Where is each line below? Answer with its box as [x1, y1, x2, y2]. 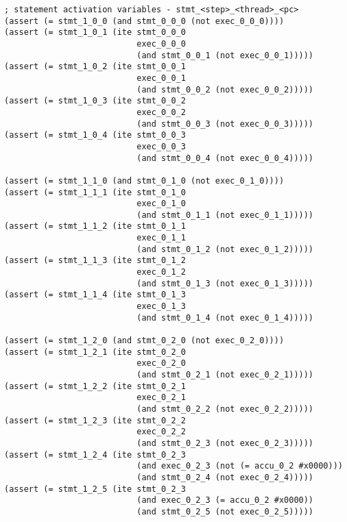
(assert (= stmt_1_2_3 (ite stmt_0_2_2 [4, 415, 186, 425]
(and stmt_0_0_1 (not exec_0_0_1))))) [136, 50, 314, 60]
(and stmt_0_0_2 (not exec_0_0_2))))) [136, 84, 314, 95]
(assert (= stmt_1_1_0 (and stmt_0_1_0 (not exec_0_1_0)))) [4, 175, 285, 186]
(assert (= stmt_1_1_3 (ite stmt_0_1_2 [4, 256, 186, 266]
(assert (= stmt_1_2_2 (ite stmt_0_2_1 [4, 381, 186, 391]
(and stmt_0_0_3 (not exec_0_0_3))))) [136, 119, 314, 129]
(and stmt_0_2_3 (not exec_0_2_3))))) [136, 438, 314, 448]
